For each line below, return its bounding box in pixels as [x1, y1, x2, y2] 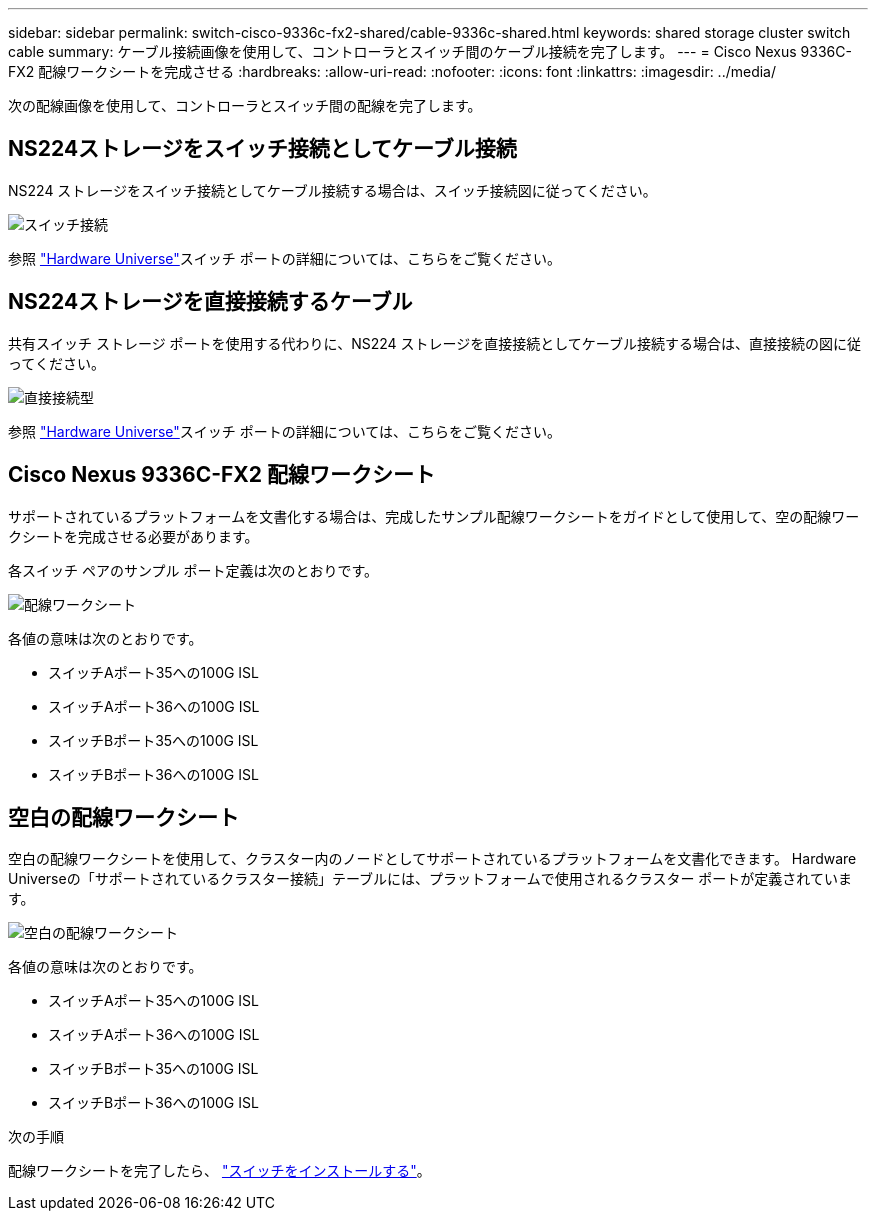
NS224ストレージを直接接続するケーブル [8, 289, 413, 315]
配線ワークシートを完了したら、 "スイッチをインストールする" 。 [8, 1162, 431, 1180]
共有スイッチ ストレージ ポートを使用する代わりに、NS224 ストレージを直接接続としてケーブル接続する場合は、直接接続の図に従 [8, 334, 862, 352]
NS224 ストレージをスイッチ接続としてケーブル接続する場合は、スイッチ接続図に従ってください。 [8, 181, 657, 199]
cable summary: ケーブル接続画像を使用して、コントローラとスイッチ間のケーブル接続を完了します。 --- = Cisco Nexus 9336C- [8, 43, 852, 60]
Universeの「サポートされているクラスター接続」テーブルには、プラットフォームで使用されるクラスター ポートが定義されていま [8, 870, 852, 888]
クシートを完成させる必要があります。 [8, 527, 259, 545]
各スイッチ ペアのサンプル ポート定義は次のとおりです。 [8, 561, 379, 579]
